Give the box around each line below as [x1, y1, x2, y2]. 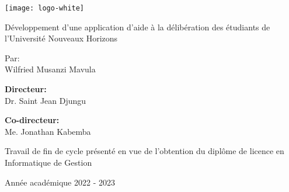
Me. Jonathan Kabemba [5, 125, 91, 137]
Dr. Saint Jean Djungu [5, 94, 86, 106]
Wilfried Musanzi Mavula [5, 63, 96, 75]
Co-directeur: [5, 114, 60, 126]
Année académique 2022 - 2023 [5, 176, 115, 188]
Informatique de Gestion [5, 156, 92, 168]
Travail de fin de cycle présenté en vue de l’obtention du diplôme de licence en [5, 145, 284, 157]
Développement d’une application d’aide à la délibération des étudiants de [5, 20, 270, 33]
